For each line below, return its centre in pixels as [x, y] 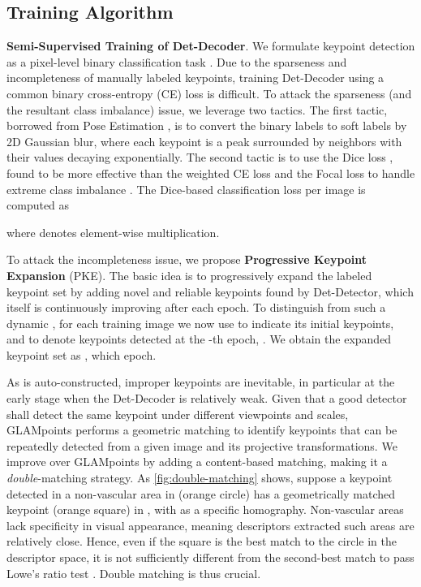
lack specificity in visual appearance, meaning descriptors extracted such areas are [210, 525]
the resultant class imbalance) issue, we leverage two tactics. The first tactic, [197, 109]
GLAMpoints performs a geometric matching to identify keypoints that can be [202, 430]
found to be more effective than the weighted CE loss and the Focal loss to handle [211, 173]
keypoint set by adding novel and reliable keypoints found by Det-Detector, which [210, 291]
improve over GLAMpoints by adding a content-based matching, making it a [197, 462]
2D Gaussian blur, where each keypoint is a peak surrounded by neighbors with [204, 141]
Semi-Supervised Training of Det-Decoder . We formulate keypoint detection [211, 46]
